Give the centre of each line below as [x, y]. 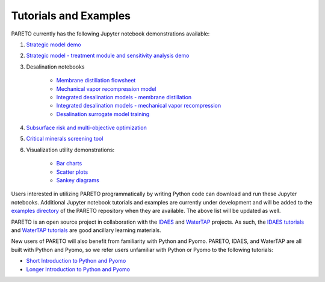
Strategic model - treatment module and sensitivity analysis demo [108, 56]
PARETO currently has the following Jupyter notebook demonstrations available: [110, 34]
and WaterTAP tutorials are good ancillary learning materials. [86, 230]
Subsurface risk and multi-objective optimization [86, 128]
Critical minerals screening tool [65, 139]
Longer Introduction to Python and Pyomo [78, 269]
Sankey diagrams [78, 180]
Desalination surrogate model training [103, 114]
